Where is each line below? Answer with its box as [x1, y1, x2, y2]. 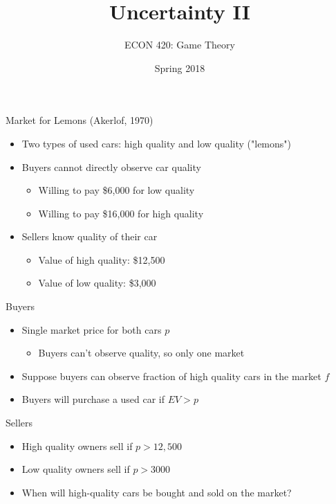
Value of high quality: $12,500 [38, 252, 165, 267]
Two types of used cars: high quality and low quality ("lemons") [21, 136, 292, 150]
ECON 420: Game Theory [124, 37, 235, 52]
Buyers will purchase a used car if [21, 392, 165, 406]
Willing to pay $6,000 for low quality [38, 183, 195, 197]
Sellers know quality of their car [21, 229, 158, 244]
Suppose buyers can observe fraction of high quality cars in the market [21, 368, 321, 383]
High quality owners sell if [21, 438, 133, 453]
